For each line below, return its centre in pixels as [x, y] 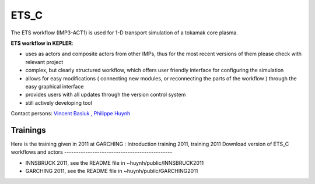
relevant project [44, 62]
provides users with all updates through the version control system [106, 95]
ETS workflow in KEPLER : [42, 43]
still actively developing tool [59, 102]
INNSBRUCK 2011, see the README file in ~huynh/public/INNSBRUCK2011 [115, 162]
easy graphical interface [55, 86]
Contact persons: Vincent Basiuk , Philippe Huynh [71, 114]
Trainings [28, 130]
